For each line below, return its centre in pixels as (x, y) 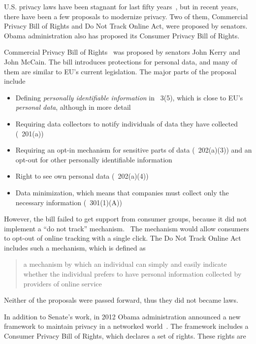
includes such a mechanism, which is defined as (75, 247)
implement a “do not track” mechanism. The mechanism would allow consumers (127, 228)
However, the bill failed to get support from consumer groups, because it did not (126, 219)
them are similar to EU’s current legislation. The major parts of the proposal (120, 71)
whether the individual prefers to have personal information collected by (132, 274)
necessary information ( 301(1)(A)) (69, 202)
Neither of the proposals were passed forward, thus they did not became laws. (121, 300)
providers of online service (63, 283)
